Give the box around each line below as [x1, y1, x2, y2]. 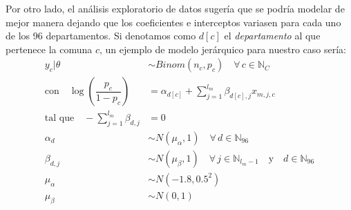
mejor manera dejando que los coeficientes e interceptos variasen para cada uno [6, 15, 341, 29]
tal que [44, 113, 75, 123]
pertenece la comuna [6, 41, 93, 56]
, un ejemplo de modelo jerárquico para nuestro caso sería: [99, 41, 346, 56]
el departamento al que [224, 28, 321, 43]
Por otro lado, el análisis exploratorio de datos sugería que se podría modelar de [6, 1, 345, 15]
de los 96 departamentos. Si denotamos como [6, 28, 196, 43]
